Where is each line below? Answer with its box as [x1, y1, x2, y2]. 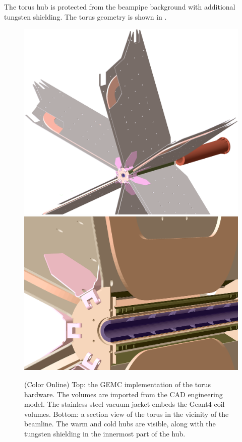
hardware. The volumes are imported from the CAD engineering [24, 389, 223, 399]
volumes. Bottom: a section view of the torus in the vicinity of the [24, 408, 229, 419]
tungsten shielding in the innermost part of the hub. [24, 428, 186, 439]
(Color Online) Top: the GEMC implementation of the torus [24, 379, 211, 390]
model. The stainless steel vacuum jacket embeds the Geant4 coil [24, 399, 225, 409]
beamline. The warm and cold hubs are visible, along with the [24, 418, 216, 429]
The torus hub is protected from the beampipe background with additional [4, 2, 235, 12]
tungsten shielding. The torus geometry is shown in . [4, 11, 167, 22]
